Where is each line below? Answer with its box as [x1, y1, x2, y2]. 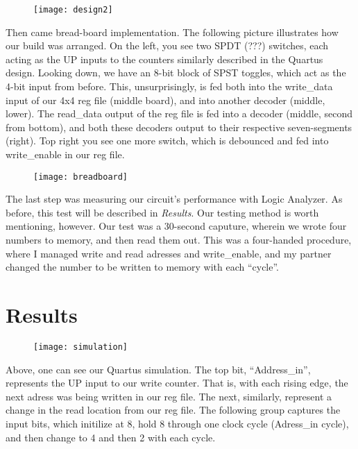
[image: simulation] [33, 341, 128, 352]
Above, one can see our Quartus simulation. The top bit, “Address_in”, [6, 362, 311, 376]
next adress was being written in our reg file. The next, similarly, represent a [6, 389, 332, 403]
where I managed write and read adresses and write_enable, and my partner [6, 246, 332, 260]
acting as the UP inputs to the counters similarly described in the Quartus [6, 51, 323, 66]
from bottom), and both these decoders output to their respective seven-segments [6, 119, 352, 134]
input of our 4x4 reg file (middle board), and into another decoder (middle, [6, 92, 325, 107]
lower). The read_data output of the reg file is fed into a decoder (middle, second [6, 106, 353, 121]
